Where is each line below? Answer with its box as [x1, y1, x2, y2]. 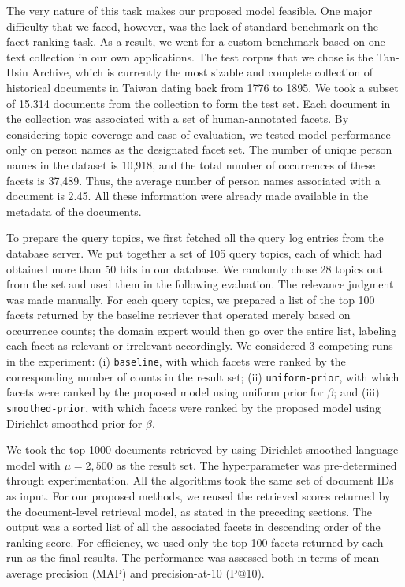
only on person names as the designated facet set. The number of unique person [6, 141, 392, 158]
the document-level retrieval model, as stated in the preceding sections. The [6, 503, 372, 519]
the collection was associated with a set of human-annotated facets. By [6, 110, 349, 127]
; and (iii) [333, 384, 380, 400]
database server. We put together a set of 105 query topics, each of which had [6, 244, 382, 261]
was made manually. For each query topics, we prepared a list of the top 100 [6, 291, 375, 307]
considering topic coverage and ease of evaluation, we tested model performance [6, 125, 391, 142]
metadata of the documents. [6, 202, 142, 219]
